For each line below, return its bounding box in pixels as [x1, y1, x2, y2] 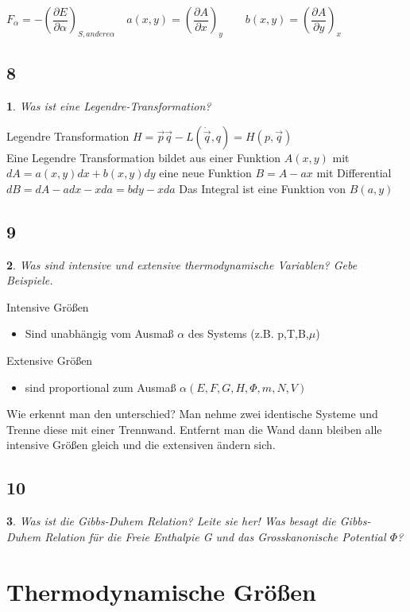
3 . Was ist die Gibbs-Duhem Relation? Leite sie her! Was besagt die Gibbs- [6, 513, 371, 529]
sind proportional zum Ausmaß [25, 378, 176, 395]
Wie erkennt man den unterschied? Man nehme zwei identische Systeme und [6, 405, 378, 422]
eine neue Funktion [159, 165, 252, 181]
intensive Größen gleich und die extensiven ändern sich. [6, 436, 276, 453]
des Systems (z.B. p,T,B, [188, 325, 309, 342]
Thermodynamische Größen [6, 575, 316, 607]
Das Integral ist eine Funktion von [179, 180, 346, 196]
